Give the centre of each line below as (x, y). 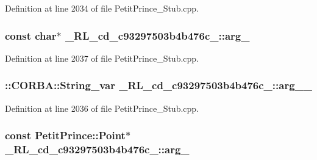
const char (31, 35)
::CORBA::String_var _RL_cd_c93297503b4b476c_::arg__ (158, 85)
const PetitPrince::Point (65, 135)
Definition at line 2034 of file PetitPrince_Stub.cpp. (102, 8)
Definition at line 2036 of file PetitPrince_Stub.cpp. (102, 108)
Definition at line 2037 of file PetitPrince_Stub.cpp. (102, 58)
